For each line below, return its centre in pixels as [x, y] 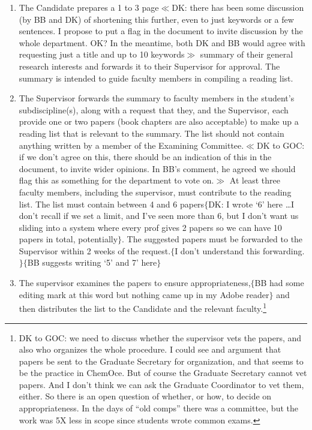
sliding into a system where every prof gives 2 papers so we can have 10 [150, 227]
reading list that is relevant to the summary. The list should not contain [151, 133]
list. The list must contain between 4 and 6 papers [112, 204]
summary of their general [247, 54]
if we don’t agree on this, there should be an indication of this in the [145, 157]
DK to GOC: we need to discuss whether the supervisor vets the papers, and [160, 337]
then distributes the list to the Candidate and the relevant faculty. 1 [142, 307]
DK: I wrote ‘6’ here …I [251, 204]
